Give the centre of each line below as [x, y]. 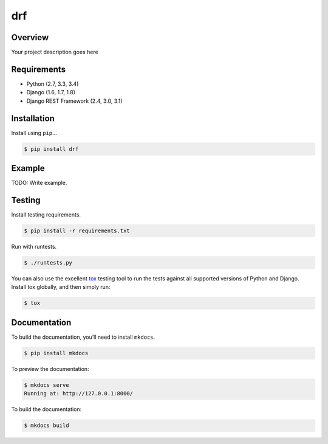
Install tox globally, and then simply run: [61, 287]
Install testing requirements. [46, 215]
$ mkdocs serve [46, 385]
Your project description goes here [55, 52]
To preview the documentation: [50, 369]
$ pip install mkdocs [56, 353]
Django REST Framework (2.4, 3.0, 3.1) [74, 101]
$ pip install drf [51, 149]
